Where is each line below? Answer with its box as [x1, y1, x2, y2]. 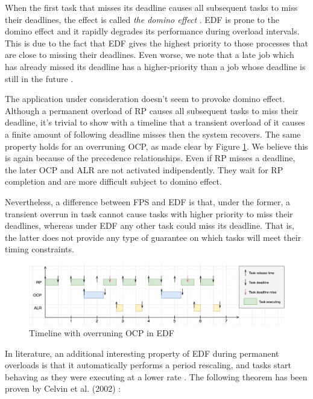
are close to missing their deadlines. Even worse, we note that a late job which [5, 48, 294, 61]
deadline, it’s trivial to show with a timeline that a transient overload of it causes [5, 116, 305, 129]
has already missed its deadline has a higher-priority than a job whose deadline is [5, 60, 306, 72]
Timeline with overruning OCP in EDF [29, 327, 174, 339]
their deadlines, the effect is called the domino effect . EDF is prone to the [5, 13, 279, 25]
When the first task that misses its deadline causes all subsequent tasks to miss [5, 1, 298, 13]
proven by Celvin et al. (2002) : [5, 382, 121, 395]
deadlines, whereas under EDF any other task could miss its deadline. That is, [5, 219, 294, 232]
